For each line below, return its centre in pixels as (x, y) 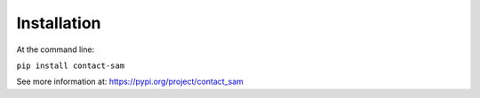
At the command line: (56, 49)
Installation (59, 23)
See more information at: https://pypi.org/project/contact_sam (130, 82)
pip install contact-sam (70, 65)
